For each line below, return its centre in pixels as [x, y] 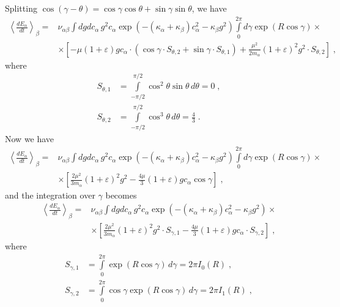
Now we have [30, 138]
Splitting [21, 8]
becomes [121, 195]
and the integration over [50, 195]
